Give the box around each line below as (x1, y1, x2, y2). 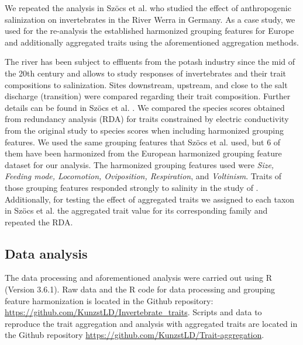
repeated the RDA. (5, 215, 73, 228)
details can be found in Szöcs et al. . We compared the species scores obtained (5, 101, 285, 113)
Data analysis (5, 244, 88, 262)
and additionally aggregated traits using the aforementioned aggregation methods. (5, 36, 299, 48)
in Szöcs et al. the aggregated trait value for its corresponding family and (5, 204, 268, 217)
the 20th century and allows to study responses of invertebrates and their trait (5, 67, 286, 79)
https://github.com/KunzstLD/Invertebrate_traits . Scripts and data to (5, 306, 262, 318)
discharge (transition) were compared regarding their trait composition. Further (5, 90, 291, 102)
